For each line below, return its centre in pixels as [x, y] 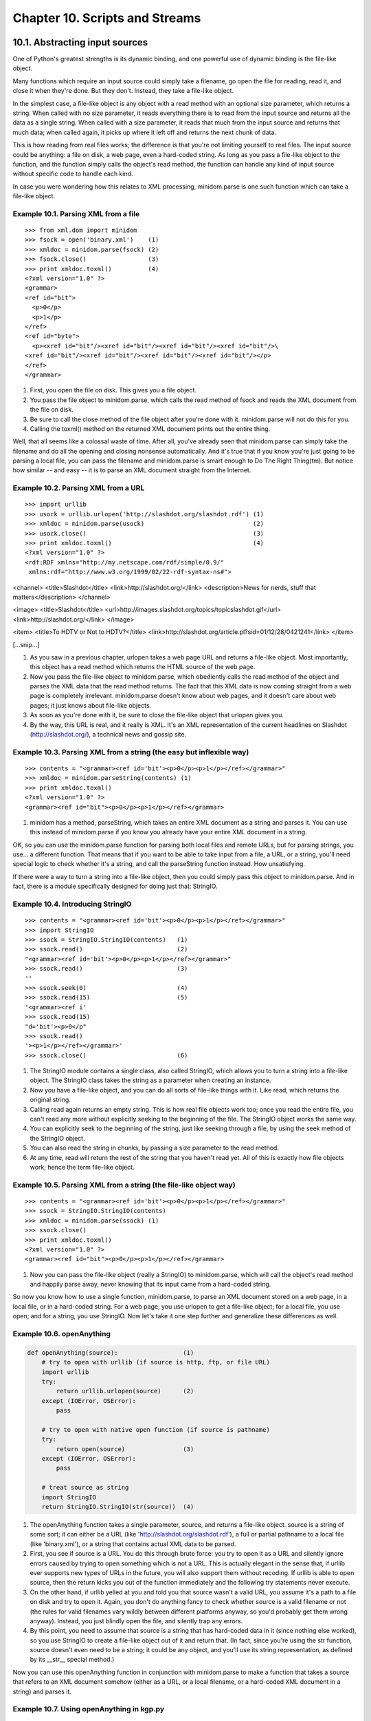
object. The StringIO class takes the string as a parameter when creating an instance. [150, 1080]
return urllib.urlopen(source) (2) [125, 1391]
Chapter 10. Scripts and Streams [107, 18]
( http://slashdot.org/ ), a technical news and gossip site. [108, 735]
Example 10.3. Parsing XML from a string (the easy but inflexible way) [131, 752]
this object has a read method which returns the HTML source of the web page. [143, 667]
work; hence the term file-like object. [82, 1167]
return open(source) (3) [125, 1449]
